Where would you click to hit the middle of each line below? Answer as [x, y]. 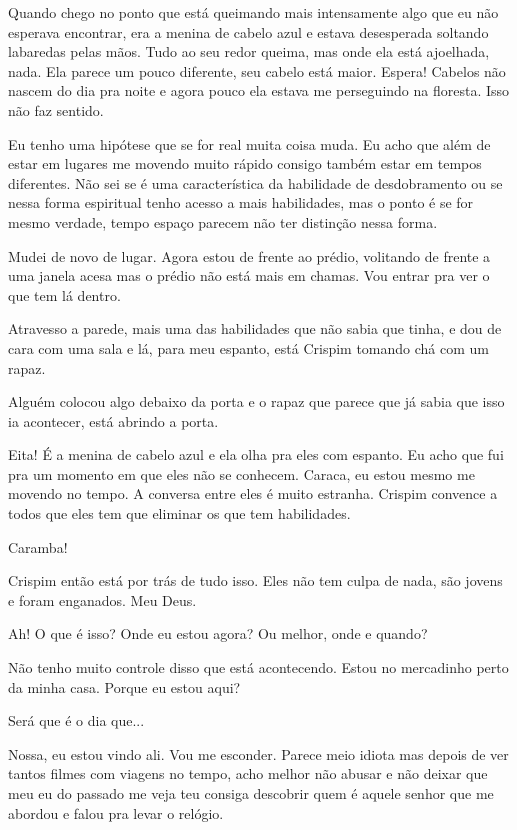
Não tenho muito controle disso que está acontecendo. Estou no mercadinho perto [258, 667]
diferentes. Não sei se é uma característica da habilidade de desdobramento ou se [255, 182]
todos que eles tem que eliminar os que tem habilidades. [179, 513]
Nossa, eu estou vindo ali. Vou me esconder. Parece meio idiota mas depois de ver [258, 753]
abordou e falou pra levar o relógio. [116, 812]
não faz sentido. [56, 109]
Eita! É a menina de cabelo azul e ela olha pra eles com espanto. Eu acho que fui [256, 454]
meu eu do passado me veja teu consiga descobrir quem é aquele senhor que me [251, 793]
